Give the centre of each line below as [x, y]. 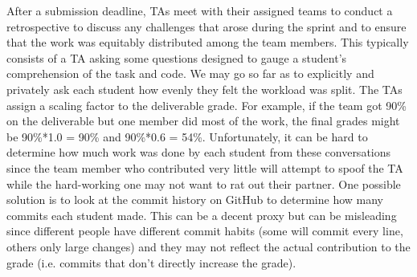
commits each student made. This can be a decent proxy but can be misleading [202, 215]
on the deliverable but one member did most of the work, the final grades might [203, 121]
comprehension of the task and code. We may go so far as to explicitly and [190, 73]
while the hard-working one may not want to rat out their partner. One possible [204, 183]
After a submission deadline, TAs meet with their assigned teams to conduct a [200, 10]
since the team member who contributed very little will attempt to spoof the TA [205, 167]
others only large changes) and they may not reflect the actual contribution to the [208, 246]
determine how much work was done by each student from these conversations [199, 152]
